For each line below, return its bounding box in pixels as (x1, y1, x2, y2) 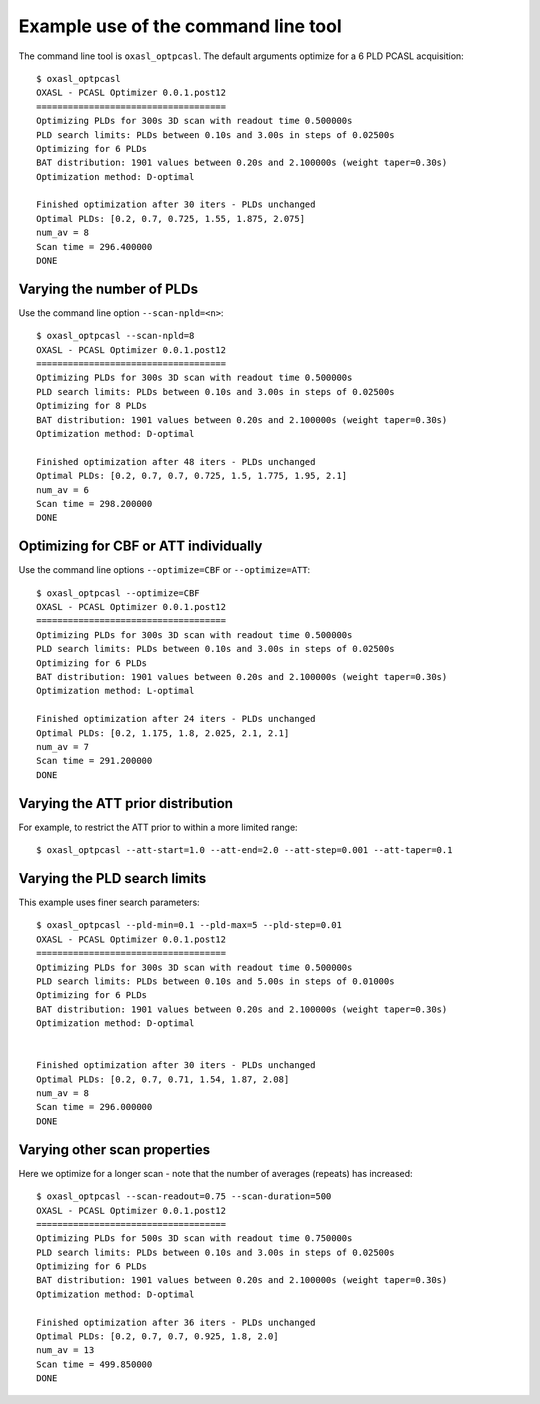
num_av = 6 (36, 484, 90, 495)
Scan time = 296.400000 (36, 241, 153, 252)
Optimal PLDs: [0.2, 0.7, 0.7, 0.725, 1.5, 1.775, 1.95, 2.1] (36, 470, 348, 482)
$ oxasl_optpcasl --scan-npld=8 (36, 330, 195, 342)
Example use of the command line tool (18, 15, 342, 37)
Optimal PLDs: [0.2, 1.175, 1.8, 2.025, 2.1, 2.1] (36, 727, 290, 739)
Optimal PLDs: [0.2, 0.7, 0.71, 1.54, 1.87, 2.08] (36, 1073, 290, 1085)
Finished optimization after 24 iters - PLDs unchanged (36, 713, 316, 725)
